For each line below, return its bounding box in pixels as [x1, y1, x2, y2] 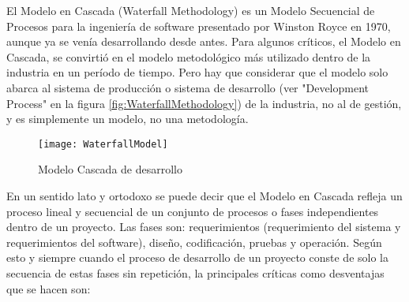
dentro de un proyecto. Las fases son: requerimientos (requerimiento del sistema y [6, 218, 401, 235]
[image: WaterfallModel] [38, 138, 168, 150]
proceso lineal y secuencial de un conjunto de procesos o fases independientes [6, 203, 379, 219]
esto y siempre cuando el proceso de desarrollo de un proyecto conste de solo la [6, 249, 388, 266]
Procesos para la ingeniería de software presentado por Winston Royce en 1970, [6, 17, 391, 34]
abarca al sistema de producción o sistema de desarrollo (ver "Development [6, 79, 370, 95]
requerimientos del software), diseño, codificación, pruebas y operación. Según [6, 233, 382, 250]
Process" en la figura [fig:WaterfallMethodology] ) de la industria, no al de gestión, [6, 95, 402, 111]
